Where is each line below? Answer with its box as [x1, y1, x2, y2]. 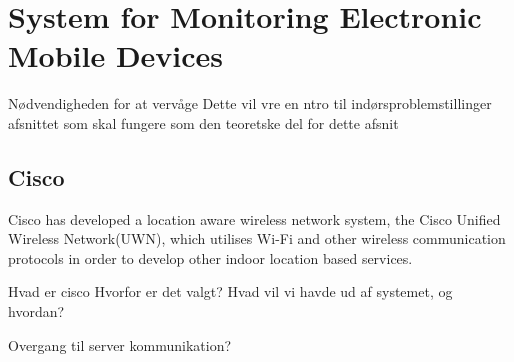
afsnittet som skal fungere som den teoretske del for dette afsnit [8, 112, 399, 133]
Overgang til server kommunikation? [8, 334, 232, 355]
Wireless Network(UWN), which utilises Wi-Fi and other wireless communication [8, 228, 506, 249]
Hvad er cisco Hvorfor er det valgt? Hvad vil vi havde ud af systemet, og [8, 281, 453, 302]
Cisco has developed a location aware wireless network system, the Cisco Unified [8, 208, 501, 229]
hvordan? [8, 301, 65, 322]
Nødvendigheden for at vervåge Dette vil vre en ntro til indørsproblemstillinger [8, 93, 492, 114]
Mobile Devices [8, 35, 224, 76]
